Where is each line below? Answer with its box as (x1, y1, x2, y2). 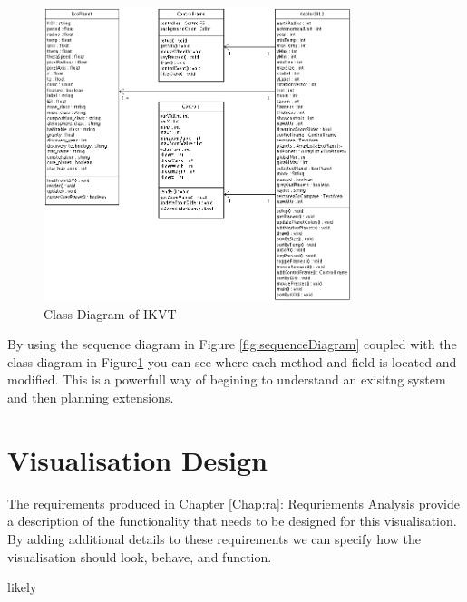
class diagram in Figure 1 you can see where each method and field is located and (7, 352, 457, 371)
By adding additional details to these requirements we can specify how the (7, 529, 421, 548)
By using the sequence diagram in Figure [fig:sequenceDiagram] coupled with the (7, 335, 457, 354)
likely (7, 578, 37, 597)
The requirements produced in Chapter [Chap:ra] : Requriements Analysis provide (7, 493, 460, 512)
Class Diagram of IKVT (44, 304, 177, 323)
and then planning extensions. (7, 388, 174, 407)
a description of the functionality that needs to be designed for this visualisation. (7, 511, 457, 530)
